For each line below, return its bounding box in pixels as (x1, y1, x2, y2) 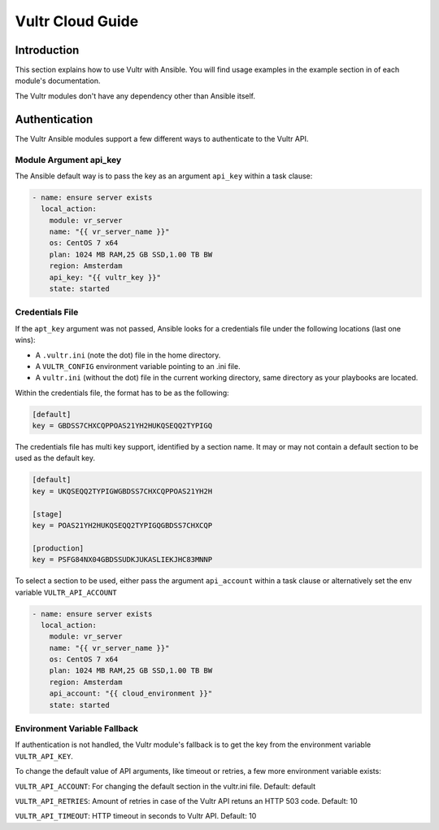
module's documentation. (15, 76, 101, 86)
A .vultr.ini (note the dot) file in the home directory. (35, 350, 221, 360)
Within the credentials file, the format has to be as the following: (15, 388, 229, 397)
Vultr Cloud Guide (15, 12, 139, 30)
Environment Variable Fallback (15, 723, 138, 734)
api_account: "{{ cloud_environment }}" (49, 689, 213, 698)
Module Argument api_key (15, 154, 122, 165)
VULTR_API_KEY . (15, 751, 73, 761)
